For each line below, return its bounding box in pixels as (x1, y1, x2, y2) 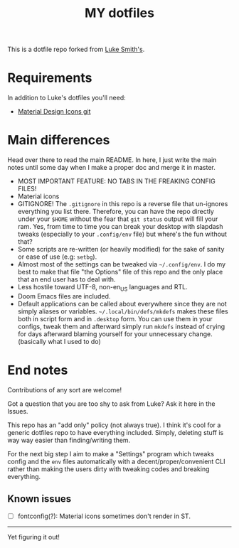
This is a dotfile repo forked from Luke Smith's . (7, 45, 145, 54)
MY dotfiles (84, 5, 155, 21)
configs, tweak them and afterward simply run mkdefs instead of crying (17, 322, 225, 331)
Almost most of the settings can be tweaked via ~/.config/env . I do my (17, 260, 226, 269)
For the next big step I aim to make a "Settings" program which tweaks (7, 449, 215, 458)
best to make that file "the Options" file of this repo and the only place (17, 268, 223, 276)
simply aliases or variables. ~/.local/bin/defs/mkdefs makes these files (17, 307, 229, 316)
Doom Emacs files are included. (17, 291, 111, 300)
